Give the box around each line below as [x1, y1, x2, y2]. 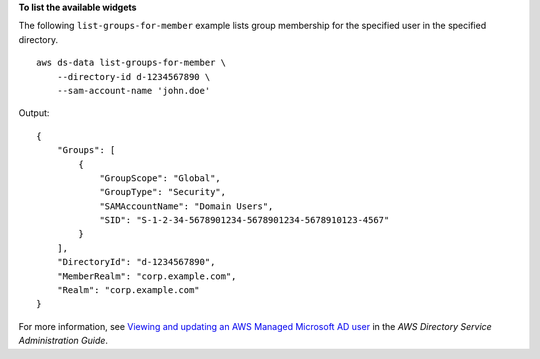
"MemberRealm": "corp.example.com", [56, 270, 237, 282]
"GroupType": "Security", [99, 186, 227, 198]
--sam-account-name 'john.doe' [56, 85, 211, 96]
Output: [18, 107, 50, 119]
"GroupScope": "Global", [99, 172, 222, 184]
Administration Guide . [18, 335, 109, 347]
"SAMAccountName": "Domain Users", [99, 200, 274, 212]
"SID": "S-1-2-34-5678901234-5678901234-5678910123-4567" [99, 215, 390, 226]
